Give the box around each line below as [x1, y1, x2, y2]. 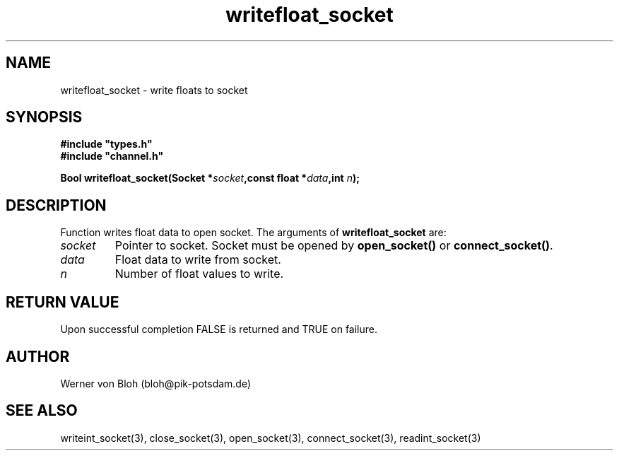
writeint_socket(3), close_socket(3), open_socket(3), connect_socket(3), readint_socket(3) [60, 431, 481, 444]
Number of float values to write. [114, 267, 284, 281]
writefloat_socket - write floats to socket [60, 83, 248, 96]
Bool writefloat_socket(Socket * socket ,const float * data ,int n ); [60, 172, 360, 185]
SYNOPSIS [6, 108, 83, 127]
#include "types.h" [60, 138, 153, 151]
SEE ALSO [6, 402, 78, 420]
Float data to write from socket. [114, 252, 281, 267]
